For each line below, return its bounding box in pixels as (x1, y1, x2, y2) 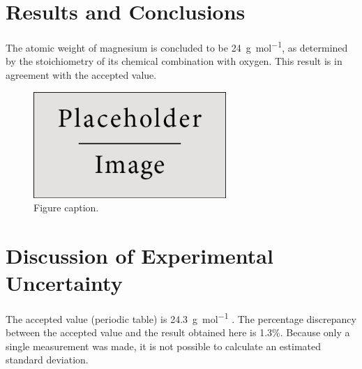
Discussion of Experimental (6, 241, 273, 269)
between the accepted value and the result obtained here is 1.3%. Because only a (6, 325, 350, 340)
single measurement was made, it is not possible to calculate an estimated (6, 338, 322, 353)
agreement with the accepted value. (6, 67, 157, 82)
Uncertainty (6, 269, 123, 297)
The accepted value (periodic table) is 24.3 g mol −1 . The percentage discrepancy (6, 310, 356, 326)
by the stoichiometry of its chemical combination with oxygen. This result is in (6, 54, 342, 68)
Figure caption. (33, 200, 99, 215)
